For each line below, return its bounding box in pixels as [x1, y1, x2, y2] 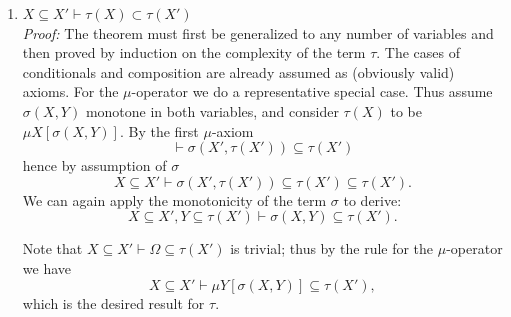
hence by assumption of [22, 155, 167, 176]
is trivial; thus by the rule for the [230, 238, 434, 259]
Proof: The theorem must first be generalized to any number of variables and [22, 22, 494, 43]
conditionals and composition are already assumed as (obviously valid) [22, 61, 455, 82]
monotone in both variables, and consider [85, 100, 339, 121]
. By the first [119, 120, 199, 141]
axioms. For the [22, 81, 119, 102]
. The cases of [376, 42, 461, 63]
